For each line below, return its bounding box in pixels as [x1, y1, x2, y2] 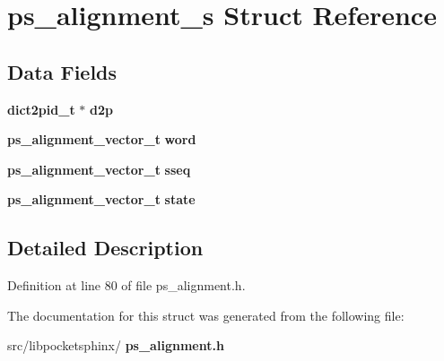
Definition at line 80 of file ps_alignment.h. [7, 276, 246, 295]
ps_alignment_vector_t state [7, 190, 196, 209]
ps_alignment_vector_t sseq [7, 159, 191, 178]
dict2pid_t [7, 99, 75, 118]
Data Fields [7, 57, 118, 85]
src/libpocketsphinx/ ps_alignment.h [7, 336, 224, 355]
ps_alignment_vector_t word [7, 130, 196, 149]
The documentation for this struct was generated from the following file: [7, 305, 405, 324]
